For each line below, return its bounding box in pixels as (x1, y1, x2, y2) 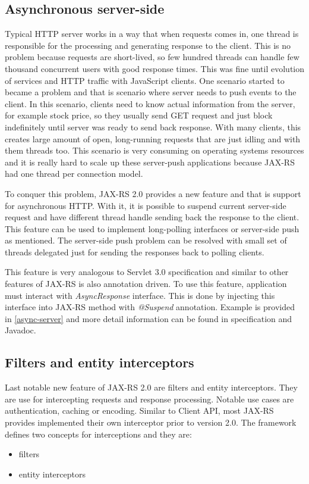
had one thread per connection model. (5, 167, 143, 180)
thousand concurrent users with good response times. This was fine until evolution (5, 62, 304, 74)
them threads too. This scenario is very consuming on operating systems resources (5, 144, 304, 157)
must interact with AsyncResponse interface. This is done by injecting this (5, 289, 275, 301)
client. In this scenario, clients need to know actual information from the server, (5, 97, 295, 110)
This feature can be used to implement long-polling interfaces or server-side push (5, 222, 299, 235)
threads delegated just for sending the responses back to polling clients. (5, 245, 264, 258)
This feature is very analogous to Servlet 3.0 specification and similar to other (5, 266, 289, 278)
